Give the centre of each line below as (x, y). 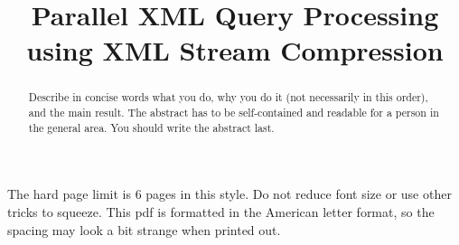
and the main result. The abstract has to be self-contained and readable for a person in (234, 113)
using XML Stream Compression (235, 50)
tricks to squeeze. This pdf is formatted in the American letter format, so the (221, 211)
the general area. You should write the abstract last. (151, 127)
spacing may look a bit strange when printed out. (144, 229)
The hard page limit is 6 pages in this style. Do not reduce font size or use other (229, 194)
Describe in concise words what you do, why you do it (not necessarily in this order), (228, 97)
